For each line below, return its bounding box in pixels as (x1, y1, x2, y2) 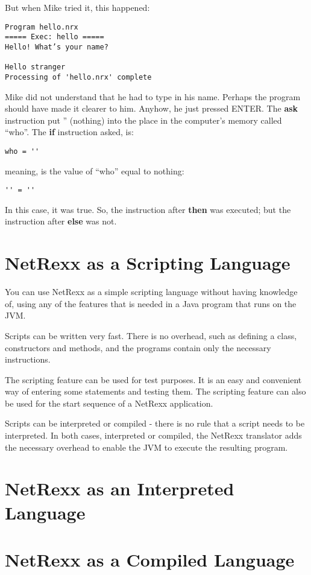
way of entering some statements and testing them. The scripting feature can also (5, 385, 306, 398)
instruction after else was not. (5, 215, 117, 227)
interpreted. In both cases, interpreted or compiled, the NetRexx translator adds (5, 429, 302, 442)
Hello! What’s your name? (5, 42, 108, 51)
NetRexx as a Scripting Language (5, 250, 291, 275)
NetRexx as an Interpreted (5, 476, 234, 501)
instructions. (5, 353, 51, 366)
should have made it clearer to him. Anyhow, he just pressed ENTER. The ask (5, 102, 298, 115)
